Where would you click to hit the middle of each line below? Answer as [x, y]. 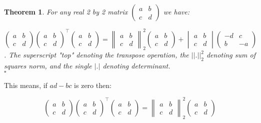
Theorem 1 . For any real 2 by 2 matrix [66, 11]
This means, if [26, 85]
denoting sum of [231, 55]
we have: [176, 11]
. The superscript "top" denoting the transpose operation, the [96, 55]
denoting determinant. [136, 66]
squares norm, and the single [48, 66]
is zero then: [93, 85]
